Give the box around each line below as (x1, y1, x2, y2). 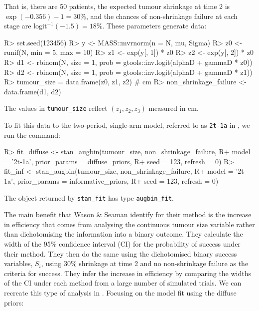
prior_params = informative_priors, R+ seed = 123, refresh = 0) (17, 176, 219, 186)
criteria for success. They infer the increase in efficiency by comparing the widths (4, 268, 252, 278)
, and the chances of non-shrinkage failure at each (86, 10, 238, 21)
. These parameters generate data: (102, 20, 207, 31)
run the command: (4, 129, 60, 140)
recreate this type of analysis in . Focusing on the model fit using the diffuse (4, 288, 237, 298)
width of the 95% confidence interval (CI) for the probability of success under (4, 239, 241, 249)
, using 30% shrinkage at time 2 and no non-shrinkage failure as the (41, 258, 249, 269)
